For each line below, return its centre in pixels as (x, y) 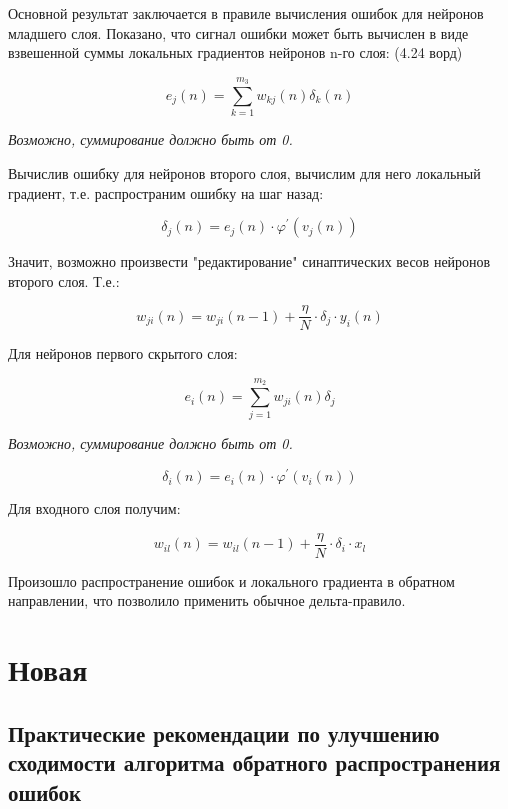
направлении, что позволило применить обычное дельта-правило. (207, 600)
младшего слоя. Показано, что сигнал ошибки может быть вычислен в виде (238, 32)
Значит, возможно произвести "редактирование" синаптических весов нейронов (249, 261)
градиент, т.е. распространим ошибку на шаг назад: (166, 192)
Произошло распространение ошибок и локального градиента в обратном (231, 580)
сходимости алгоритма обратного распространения (254, 762)
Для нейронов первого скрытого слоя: (123, 353)
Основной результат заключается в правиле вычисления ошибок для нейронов (246, 13)
